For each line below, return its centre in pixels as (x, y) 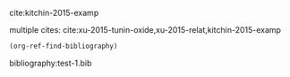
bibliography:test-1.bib (51, 63)
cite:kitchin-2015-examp (54, 13)
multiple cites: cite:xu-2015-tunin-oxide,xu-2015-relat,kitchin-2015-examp (145, 30)
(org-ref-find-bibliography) (64, 46)
